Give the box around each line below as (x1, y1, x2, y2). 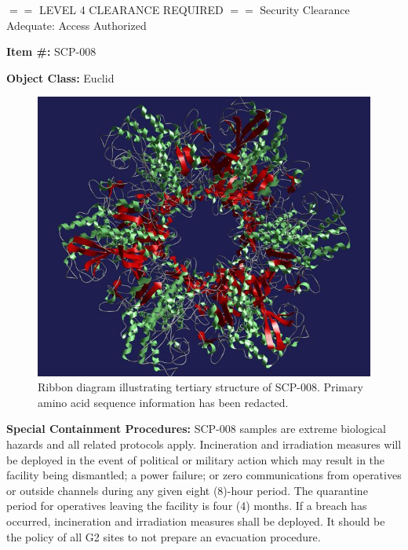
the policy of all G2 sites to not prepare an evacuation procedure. (6, 528, 321, 544)
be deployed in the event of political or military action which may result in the (6, 451, 385, 467)
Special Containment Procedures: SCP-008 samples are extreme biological (6, 420, 386, 437)
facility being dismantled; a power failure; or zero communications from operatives (6, 467, 402, 483)
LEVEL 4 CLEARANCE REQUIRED (38, 2, 224, 17)
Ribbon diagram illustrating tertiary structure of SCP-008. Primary (38, 379, 363, 395)
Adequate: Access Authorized (6, 16, 147, 33)
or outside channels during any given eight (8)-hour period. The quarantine (6, 482, 368, 498)
